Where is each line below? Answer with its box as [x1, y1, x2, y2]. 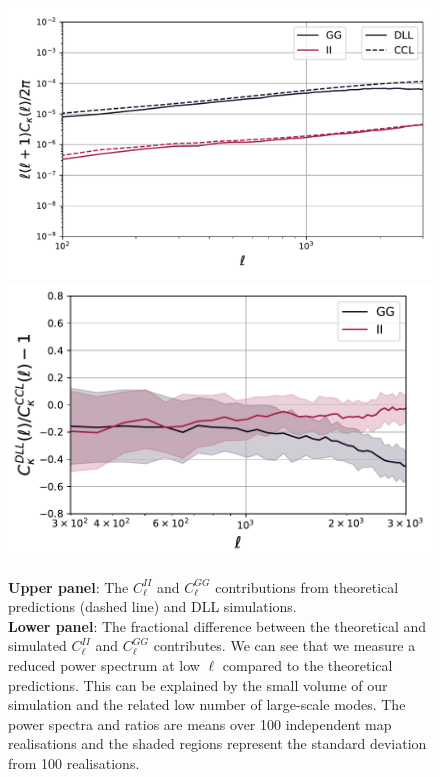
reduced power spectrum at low [8, 655, 200, 676]
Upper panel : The [8, 576, 129, 597]
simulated [8, 635, 67, 656]
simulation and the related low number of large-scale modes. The [8, 694, 406, 715]
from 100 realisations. [8, 752, 140, 773]
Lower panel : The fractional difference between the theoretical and [8, 615, 427, 636]
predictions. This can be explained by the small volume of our [8, 674, 388, 695]
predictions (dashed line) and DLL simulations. [8, 596, 297, 617]
